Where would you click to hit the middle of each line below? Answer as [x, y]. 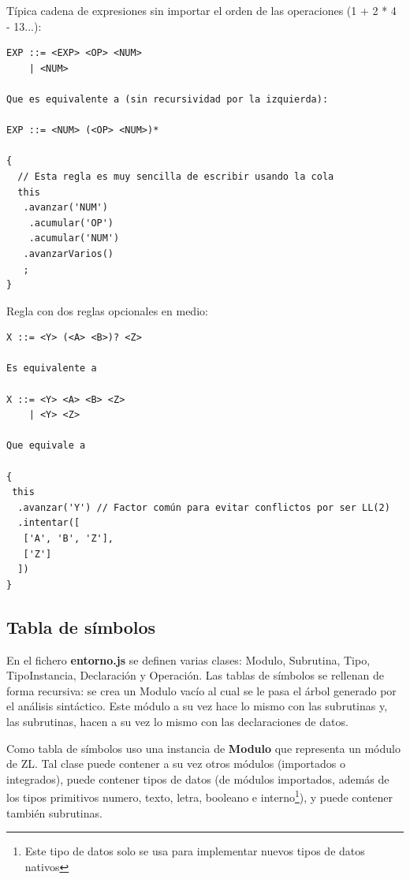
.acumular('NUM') [74, 238]
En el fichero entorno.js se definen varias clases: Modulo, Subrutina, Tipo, [188, 659]
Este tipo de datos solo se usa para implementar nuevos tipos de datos [195, 851]
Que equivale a [46, 446]
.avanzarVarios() [69, 253]
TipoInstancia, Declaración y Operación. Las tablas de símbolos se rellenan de [195, 675]
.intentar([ [49, 523]
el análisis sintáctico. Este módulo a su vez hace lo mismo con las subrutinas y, [197, 706]
